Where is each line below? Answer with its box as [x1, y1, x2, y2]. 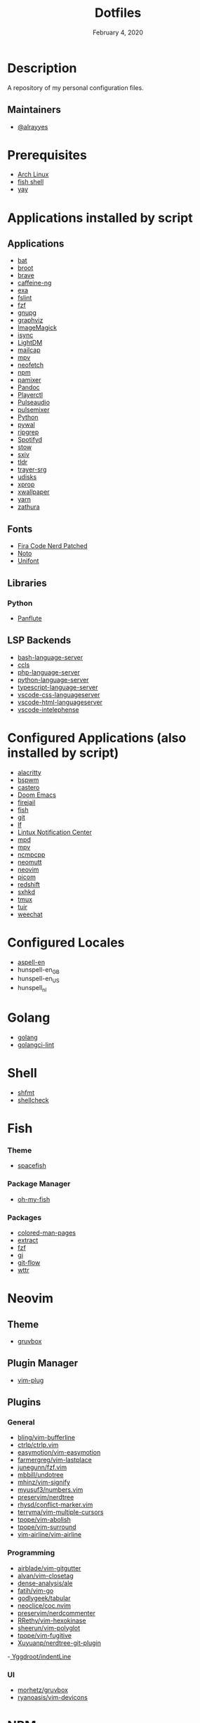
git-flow [17, 1258, 41, 1266]
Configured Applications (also [7, 729, 187, 746]
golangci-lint [17, 1040, 55, 1048]
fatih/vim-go [17, 1586, 54, 1594]
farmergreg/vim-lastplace [17, 1456, 93, 1464]
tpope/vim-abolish [17, 1516, 72, 1524]
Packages [7, 1212, 42, 1222]
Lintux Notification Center [17, 828, 93, 836]
